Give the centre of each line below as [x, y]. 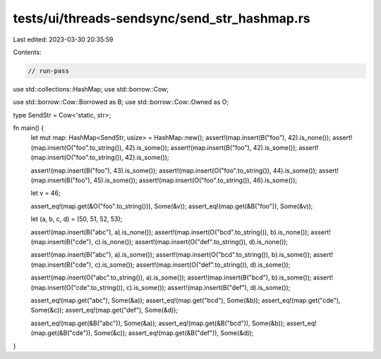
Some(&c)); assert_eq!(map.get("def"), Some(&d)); [104, 310]
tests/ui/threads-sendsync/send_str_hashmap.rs [162, 18]
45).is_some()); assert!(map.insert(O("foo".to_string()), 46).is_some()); [195, 180]
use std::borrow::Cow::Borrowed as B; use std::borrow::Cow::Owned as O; [121, 102]
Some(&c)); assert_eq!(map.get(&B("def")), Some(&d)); [174, 333]
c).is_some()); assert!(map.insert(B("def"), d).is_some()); [208, 287]
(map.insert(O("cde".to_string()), [78, 287]
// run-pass [49, 71]
